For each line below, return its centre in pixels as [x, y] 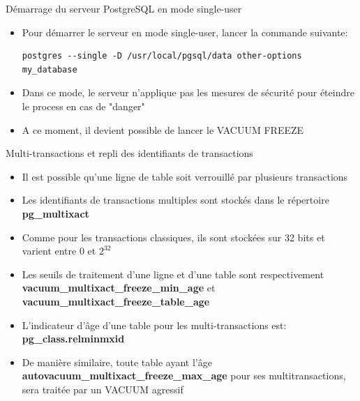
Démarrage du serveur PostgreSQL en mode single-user [124, 8]
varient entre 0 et [59, 251]
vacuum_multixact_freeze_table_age [116, 301]
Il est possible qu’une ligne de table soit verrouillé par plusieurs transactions [185, 176]
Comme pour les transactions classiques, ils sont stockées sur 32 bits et [173, 237]
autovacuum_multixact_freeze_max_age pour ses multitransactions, [184, 376]
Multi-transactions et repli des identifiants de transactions [129, 153]
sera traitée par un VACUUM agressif [103, 389]
